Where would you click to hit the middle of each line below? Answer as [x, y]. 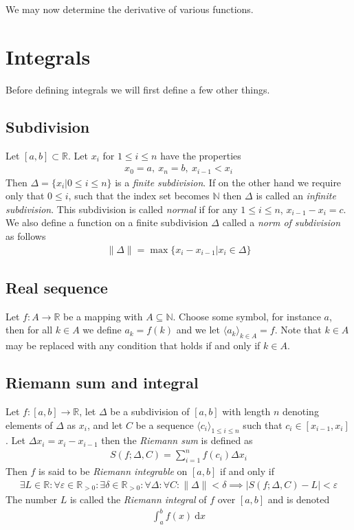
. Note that [298, 330]
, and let [105, 424]
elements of [29, 424]
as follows [26, 235]
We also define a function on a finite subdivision [107, 222]
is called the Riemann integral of [138, 499]
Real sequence [57, 287]
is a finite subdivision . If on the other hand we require [228, 182]
